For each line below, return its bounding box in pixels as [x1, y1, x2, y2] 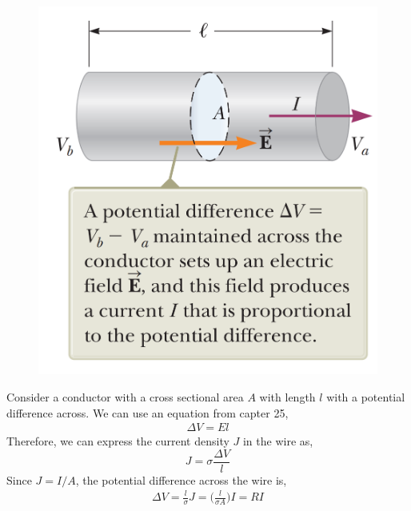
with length [259, 389, 316, 405]
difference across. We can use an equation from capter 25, [6, 404, 289, 421]
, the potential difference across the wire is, [75, 471, 287, 488]
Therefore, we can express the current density [6, 433, 229, 449]
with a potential [326, 389, 405, 405]
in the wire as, [242, 433, 313, 449]
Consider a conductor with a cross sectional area [6, 389, 244, 405]
